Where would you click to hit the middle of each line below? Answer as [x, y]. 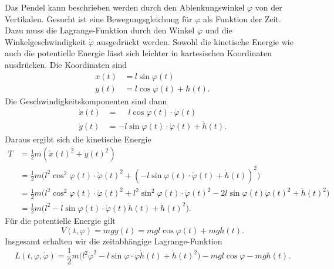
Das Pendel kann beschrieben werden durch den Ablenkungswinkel [125, 7]
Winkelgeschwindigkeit [45, 41]
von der [269, 7]
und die [219, 30]
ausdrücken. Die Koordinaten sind [66, 64]
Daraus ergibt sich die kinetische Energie [78, 139]
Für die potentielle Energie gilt [60, 221]
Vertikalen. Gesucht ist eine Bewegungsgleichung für [99, 18]
